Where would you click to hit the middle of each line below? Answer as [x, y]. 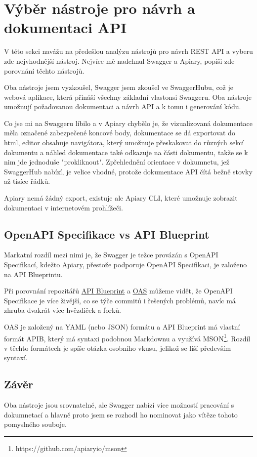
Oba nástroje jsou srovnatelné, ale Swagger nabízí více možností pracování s [119, 405]
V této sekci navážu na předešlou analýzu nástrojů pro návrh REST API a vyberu [128, 51]
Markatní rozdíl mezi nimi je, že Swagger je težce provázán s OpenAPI [111, 255]
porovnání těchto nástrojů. [44, 70]
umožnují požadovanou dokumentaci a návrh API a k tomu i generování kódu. [123, 106]
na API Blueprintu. [33, 274]
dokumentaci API [65, 27]
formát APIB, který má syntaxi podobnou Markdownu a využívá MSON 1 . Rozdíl [127, 337]
